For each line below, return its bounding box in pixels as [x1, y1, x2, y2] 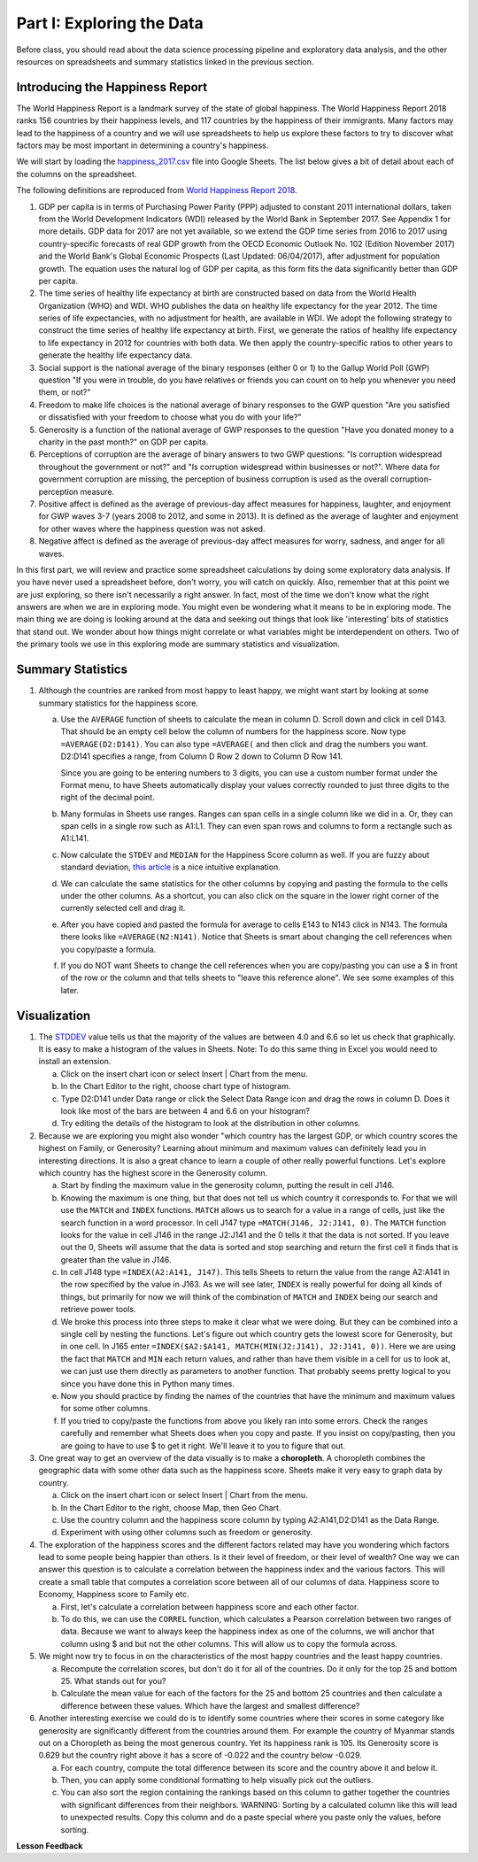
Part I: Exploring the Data [16, 13, 204, 33]
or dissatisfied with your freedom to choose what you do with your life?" [38, 412, 302, 422]
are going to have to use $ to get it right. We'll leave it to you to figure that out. [60, 1440, 345, 1451]
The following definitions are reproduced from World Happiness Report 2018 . [16, 185, 297, 196]
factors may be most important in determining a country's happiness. [16, 140, 269, 151]
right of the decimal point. [60, 792, 155, 803]
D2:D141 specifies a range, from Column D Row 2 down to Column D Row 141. [60, 751, 343, 761]
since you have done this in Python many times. [60, 1378, 235, 1389]
